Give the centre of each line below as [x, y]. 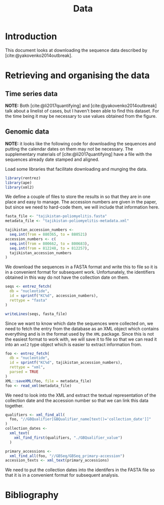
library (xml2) [20, 187]
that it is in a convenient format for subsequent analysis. [62, 475]
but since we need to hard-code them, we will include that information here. [82, 207]
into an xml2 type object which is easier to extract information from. [74, 344]
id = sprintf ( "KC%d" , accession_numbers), [54, 296]
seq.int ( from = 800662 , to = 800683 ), [50, 244]
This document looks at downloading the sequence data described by [76, 50]
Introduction [31, 36]
